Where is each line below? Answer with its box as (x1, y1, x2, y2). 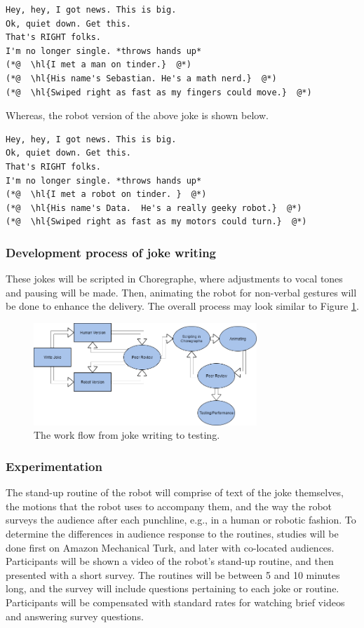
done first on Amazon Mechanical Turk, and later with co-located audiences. (6, 540, 335, 554)
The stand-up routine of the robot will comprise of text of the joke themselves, (6, 485, 344, 500)
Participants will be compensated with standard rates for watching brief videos (6, 595, 345, 610)
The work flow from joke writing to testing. (34, 428, 220, 442)
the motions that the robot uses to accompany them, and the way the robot (6, 498, 332, 513)
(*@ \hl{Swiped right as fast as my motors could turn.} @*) (6, 217, 307, 227)
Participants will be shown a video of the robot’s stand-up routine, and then (6, 554, 334, 568)
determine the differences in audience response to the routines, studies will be (6, 526, 339, 541)
